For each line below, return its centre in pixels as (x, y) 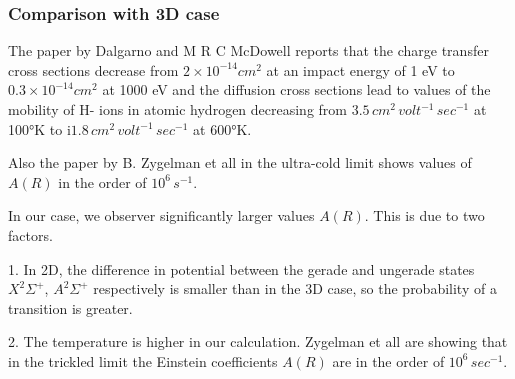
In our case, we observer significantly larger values (161, 215)
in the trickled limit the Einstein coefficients (143, 360)
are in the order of (388, 360)
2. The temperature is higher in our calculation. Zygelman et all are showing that (258, 341)
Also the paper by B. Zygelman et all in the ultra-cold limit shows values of (240, 162)
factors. (30, 234)
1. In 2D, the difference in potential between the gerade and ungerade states (241, 268)
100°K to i (39, 128)
